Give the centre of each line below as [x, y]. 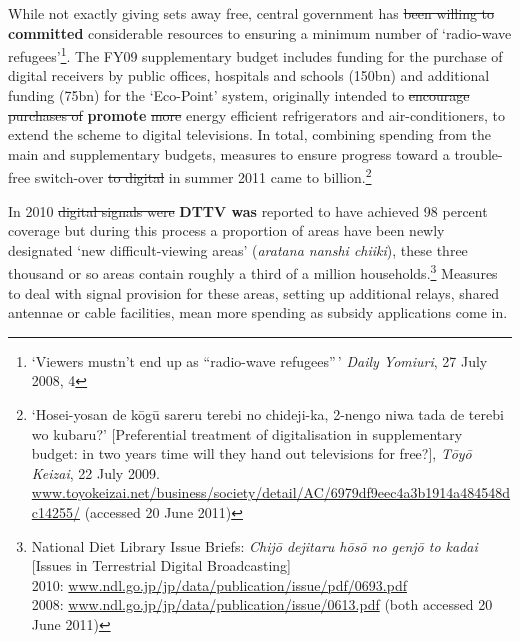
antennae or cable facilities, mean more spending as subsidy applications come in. [258, 312]
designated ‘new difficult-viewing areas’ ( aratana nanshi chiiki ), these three [238, 249]
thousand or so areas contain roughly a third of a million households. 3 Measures [253, 272]
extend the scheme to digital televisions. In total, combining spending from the [249, 134]
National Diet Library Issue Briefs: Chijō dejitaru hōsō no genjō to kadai [254, 545]
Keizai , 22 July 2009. [95, 472]
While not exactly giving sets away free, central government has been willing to [251, 13]
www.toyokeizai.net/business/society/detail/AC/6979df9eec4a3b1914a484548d [271, 492]
